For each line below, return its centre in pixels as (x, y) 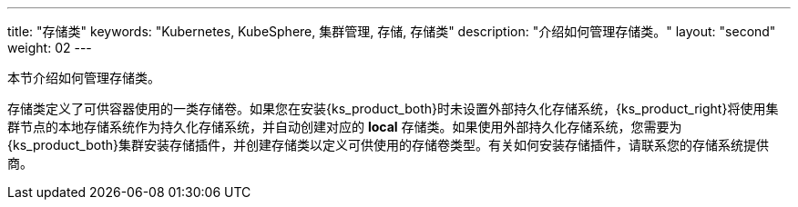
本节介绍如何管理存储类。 (84, 78)
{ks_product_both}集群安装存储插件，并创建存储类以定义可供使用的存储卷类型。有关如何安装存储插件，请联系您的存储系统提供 (388, 145)
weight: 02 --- (50, 48)
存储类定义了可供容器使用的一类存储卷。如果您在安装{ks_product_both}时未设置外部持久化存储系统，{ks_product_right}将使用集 (393, 108)
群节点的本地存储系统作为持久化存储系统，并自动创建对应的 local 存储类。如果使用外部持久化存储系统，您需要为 (345, 127)
